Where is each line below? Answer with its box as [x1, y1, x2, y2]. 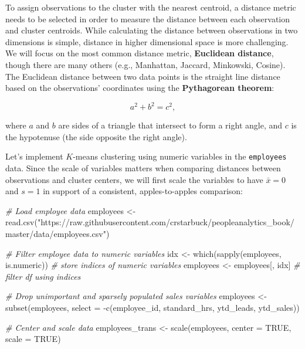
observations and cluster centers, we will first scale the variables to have [5, 173, 263, 185]
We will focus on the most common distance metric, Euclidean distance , [5, 47, 274, 59]
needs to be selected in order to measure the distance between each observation [5, 12, 290, 25]
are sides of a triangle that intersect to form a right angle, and [58, 119, 283, 131]
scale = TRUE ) [5, 333, 61, 345]
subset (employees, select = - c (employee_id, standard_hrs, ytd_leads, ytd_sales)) [5, 301, 300, 314]
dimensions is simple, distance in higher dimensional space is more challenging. [5, 35, 289, 48]
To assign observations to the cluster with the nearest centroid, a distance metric [5, 1, 296, 13]
